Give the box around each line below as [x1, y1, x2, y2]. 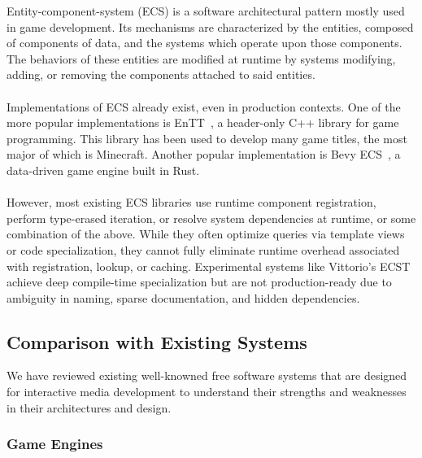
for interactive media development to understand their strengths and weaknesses [7, 383, 407, 400]
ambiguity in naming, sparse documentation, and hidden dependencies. [7, 289, 360, 306]
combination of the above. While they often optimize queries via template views [7, 225, 405, 242]
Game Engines [7, 434, 103, 454]
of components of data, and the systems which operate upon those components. [7, 34, 402, 51]
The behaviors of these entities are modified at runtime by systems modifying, [7, 50, 396, 67]
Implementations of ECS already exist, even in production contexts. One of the [7, 98, 401, 115]
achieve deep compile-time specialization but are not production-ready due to [7, 273, 392, 290]
